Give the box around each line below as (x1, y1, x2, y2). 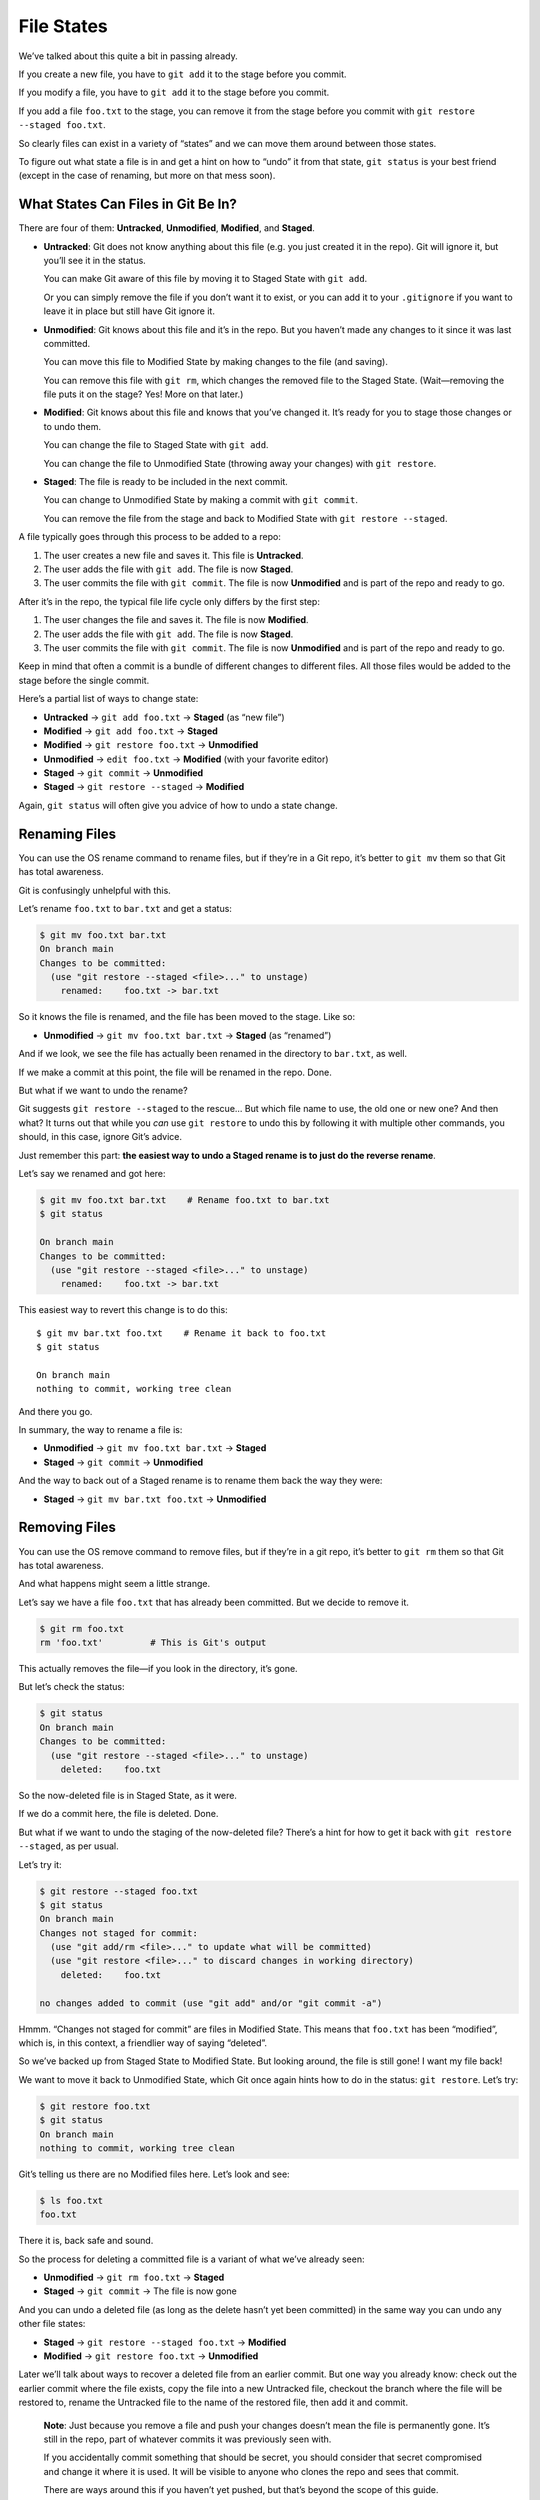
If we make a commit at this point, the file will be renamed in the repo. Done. (18, 1066, 332, 1078)
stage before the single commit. (18, 674, 150, 686)
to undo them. (43, 420, 102, 432)
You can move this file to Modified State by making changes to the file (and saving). (43, 356, 389, 368)
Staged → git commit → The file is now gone (43, 2285, 237, 2297)
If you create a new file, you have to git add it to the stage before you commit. (18, 68, 347, 80)
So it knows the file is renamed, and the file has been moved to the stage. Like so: (18, 1011, 355, 1023)
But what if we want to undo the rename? (18, 1085, 189, 1097)
